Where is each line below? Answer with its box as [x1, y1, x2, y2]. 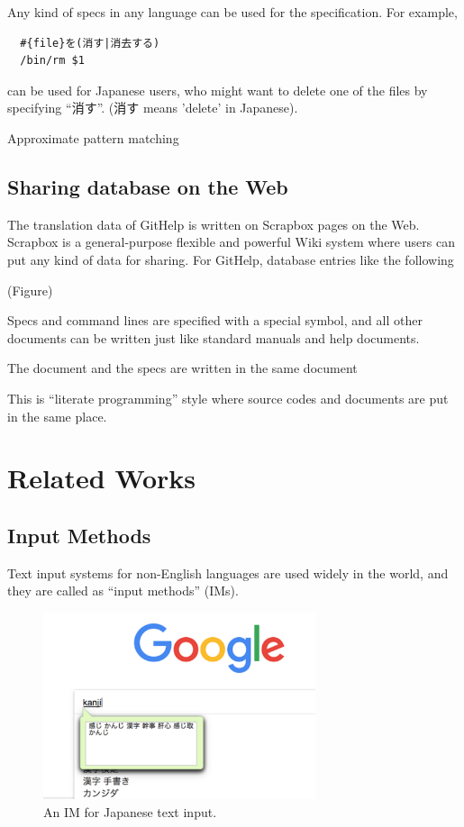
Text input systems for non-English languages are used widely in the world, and [7, 563, 449, 582]
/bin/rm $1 [20, 54, 85, 68]
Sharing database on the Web [7, 172, 288, 200]
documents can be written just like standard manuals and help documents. [7, 328, 420, 347]
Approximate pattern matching [7, 128, 179, 147]
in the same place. [7, 406, 107, 425]
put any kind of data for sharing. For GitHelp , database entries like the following [7, 250, 454, 268]
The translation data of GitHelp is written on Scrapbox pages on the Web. [7, 214, 420, 233]
